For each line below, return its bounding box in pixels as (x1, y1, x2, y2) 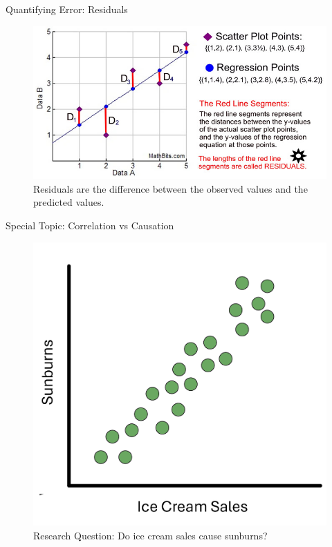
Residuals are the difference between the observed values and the (33, 181, 308, 195)
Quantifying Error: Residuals (6, 2, 128, 16)
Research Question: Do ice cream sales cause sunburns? (33, 528, 268, 542)
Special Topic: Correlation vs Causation (6, 218, 174, 233)
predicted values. (33, 195, 104, 209)
